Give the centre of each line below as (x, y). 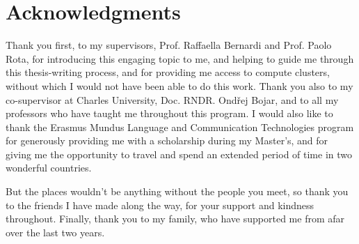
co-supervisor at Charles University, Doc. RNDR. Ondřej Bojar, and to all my (172, 99)
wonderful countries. (49, 168)
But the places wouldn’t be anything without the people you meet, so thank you (177, 191)
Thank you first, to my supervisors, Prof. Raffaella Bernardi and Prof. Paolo (169, 45)
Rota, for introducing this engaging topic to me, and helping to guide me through (180, 58)
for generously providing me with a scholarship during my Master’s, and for (167, 140)
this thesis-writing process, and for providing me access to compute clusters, (168, 72)
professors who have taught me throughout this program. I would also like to (169, 113)
